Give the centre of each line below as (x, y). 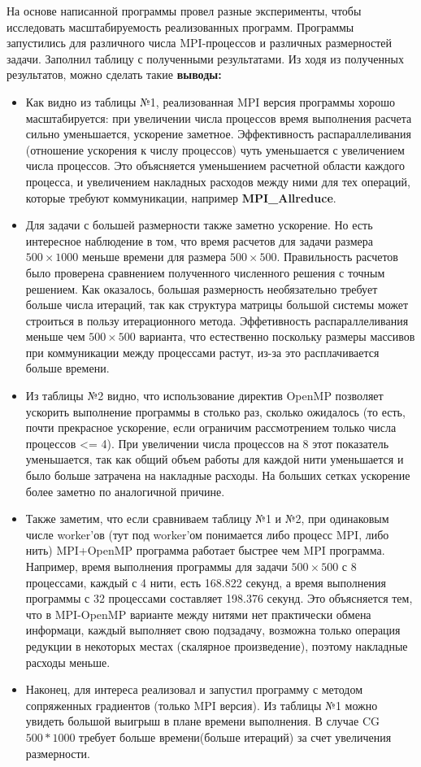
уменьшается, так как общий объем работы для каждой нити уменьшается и (215, 459)
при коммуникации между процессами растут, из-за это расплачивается (202, 352)
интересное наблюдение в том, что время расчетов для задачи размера (199, 240)
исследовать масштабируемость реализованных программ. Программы (180, 26)
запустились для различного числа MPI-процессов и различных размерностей (200, 43)
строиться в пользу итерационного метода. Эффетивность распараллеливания (217, 320)
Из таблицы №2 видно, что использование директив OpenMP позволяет (204, 396)
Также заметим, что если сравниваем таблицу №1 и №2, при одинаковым (207, 519)
